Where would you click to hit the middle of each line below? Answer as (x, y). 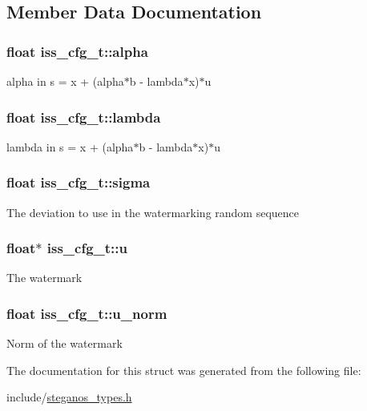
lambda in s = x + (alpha (70, 146)
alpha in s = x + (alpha (65, 81)
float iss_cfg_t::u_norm (87, 313)
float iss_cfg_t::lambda (84, 117)
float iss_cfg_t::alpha (77, 51)
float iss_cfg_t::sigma (79, 182)
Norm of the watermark (65, 343)
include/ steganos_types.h (69, 397)
